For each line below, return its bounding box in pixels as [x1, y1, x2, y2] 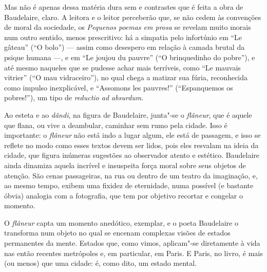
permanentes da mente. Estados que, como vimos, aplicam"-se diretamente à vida [4, 238, 260, 248]
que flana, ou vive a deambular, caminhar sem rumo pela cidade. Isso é [4, 119, 227, 130]
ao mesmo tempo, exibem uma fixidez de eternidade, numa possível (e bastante [4, 180, 254, 191]
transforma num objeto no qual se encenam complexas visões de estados [4, 227, 231, 238]
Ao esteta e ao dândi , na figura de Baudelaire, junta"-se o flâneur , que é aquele [4, 109, 252, 120]
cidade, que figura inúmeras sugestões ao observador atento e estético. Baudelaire [4, 150, 260, 160]
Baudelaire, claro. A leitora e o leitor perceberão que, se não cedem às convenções [4, 11, 261, 22]
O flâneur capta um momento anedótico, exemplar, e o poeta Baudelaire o [4, 217, 238, 228]
